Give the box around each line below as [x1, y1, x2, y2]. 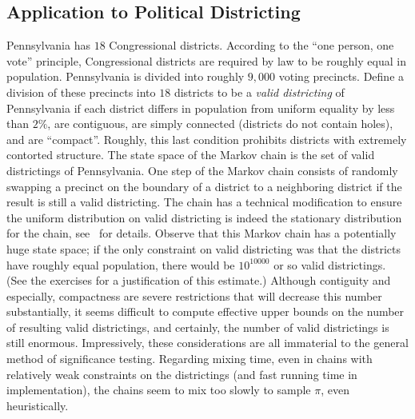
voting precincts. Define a [278, 68, 405, 85]
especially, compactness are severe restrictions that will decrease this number [6, 287, 382, 304]
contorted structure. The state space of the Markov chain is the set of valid [6, 146, 375, 163]
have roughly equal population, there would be [6, 256, 235, 273]
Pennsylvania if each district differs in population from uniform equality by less [6, 99, 395, 116]
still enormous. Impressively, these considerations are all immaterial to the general [6, 334, 409, 351]
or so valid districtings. [273, 256, 386, 273]
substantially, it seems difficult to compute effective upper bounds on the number [6, 303, 405, 320]
